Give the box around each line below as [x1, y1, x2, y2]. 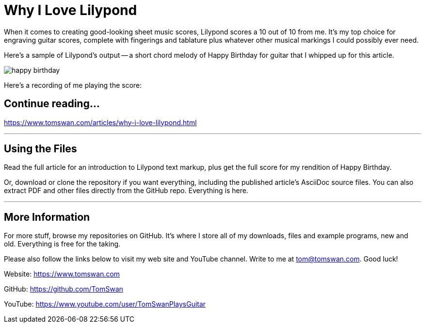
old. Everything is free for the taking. [4, 240, 121, 248]
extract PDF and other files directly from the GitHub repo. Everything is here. [4, 186, 248, 195]
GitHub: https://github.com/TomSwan [4, 285, 123, 294]
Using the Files [4, 143, 77, 155]
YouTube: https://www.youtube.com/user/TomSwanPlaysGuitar [4, 300, 206, 309]
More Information [4, 211, 90, 223]
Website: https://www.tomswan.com [4, 270, 120, 278]
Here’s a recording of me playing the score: [4, 81, 142, 89]
